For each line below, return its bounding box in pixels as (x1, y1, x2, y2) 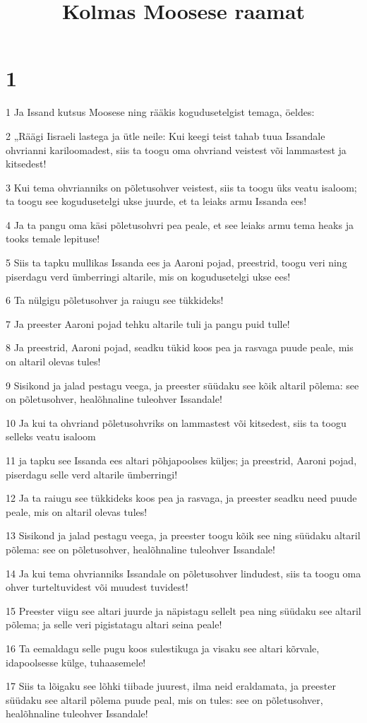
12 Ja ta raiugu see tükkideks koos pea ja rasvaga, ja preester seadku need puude (6, 490, 357, 505)
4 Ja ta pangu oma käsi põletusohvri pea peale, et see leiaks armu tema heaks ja (6, 217, 354, 232)
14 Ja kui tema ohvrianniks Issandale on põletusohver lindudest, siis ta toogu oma (6, 565, 361, 580)
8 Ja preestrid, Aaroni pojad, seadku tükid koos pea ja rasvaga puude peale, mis (6, 340, 354, 355)
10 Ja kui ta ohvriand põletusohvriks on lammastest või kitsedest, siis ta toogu (6, 415, 347, 430)
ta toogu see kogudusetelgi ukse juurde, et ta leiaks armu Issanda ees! (6, 194, 307, 208)
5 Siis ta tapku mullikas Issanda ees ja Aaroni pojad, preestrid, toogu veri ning (6, 255, 347, 270)
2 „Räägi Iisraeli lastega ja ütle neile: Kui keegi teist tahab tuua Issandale (6, 128, 325, 143)
